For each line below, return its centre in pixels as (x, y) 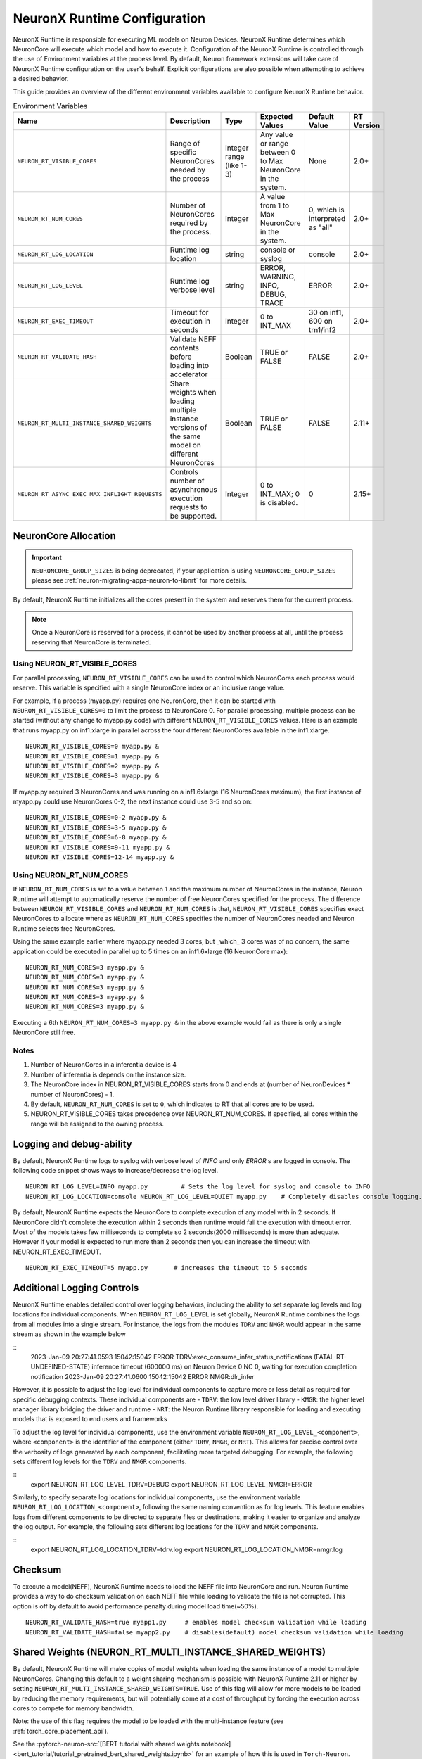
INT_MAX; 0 (280, 494)
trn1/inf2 (322, 330)
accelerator (189, 374)
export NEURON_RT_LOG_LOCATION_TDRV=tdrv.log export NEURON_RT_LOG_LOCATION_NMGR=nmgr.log (186, 1550)
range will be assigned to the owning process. (97, 1124)
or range (274, 144)
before (181, 357)
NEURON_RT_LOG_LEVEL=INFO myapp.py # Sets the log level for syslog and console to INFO (198, 1187)
